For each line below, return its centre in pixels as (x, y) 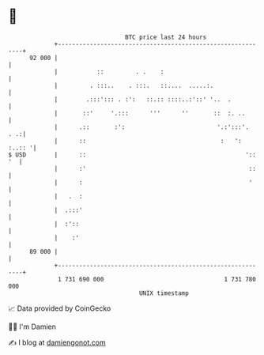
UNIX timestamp (164, 293)
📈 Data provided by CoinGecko (60, 308)
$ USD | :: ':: (132, 155)
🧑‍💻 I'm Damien (32, 327)
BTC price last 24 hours (166, 37)
